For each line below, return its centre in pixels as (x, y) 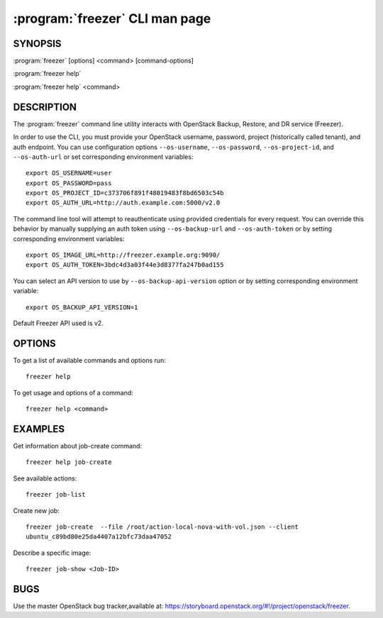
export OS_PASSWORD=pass (69, 183)
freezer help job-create (69, 462)
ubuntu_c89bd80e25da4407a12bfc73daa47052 (99, 537)
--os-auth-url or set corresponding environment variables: (103, 157)
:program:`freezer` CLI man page (112, 18)
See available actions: (45, 478)
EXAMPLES (39, 429)
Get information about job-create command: (77, 446)
